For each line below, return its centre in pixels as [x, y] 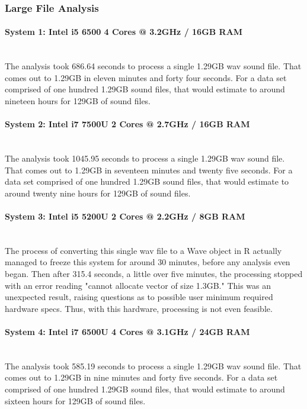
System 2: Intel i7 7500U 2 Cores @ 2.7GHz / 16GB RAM [127, 124]
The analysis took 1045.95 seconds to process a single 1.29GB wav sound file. [145, 158]
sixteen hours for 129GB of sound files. [75, 400]
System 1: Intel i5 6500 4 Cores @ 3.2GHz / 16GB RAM [124, 32]
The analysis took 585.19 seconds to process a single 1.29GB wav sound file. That [153, 365]
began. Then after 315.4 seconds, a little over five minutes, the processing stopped [154, 273]
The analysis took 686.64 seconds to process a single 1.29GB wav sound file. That [153, 66]
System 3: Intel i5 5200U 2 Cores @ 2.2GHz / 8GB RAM [125, 216]
